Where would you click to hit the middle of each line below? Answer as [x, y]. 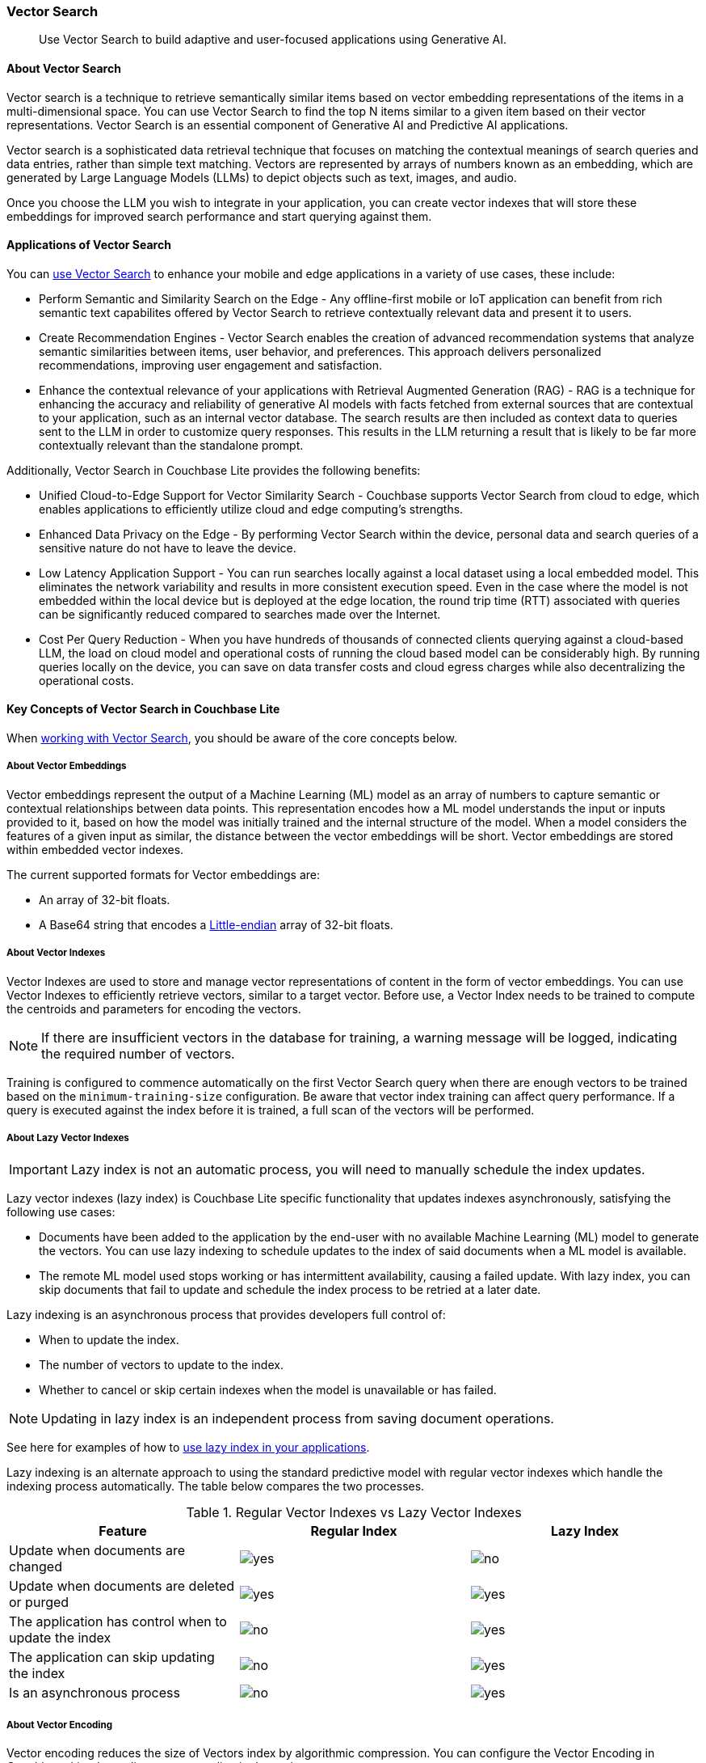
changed [36, 1567]
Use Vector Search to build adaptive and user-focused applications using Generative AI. [273, 40]
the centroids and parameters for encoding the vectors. [154, 1008]
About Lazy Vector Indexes [68, 1137]
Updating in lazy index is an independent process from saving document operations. [298, 1419]
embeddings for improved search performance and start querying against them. [219, 216]
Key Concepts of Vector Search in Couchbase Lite [143, 709]
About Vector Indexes [56, 953]
